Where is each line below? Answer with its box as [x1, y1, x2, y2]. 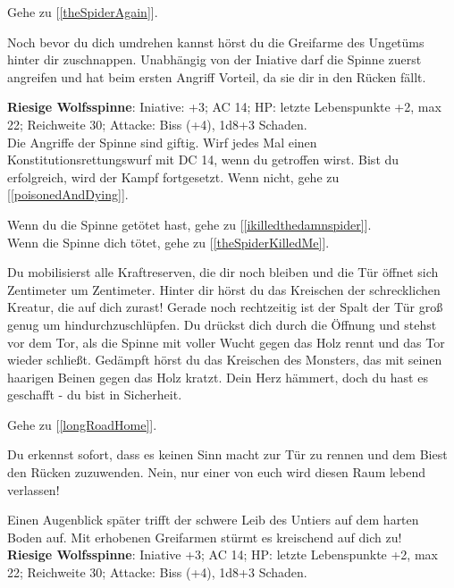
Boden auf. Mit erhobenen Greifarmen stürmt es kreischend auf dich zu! [7, 527, 402, 546]
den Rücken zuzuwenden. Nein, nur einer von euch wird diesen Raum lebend [7, 463, 426, 482]
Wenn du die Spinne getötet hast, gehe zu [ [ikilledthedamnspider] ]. [7, 214, 372, 233]
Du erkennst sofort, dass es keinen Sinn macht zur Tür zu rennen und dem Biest [7, 445, 448, 464]
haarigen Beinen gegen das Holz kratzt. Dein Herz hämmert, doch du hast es [7, 367, 428, 386]
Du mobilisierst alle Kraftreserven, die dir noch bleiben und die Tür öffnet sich [7, 263, 439, 281]
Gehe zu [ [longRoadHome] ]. [7, 415, 157, 433]
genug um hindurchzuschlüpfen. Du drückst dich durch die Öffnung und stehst [7, 315, 437, 333]
